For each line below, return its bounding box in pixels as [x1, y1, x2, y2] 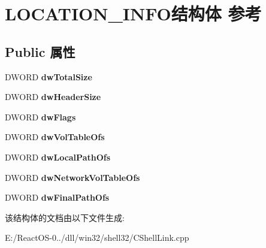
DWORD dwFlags [5, 110, 76, 123]
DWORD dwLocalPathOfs [5, 150, 111, 163]
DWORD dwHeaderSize [5, 90, 101, 103]
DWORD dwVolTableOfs [5, 131, 105, 143]
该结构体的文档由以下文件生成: [5, 211, 125, 223]
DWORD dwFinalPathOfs [5, 191, 110, 204]
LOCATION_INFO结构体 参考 [5, 1, 262, 26]
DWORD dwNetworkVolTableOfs [5, 171, 140, 183]
